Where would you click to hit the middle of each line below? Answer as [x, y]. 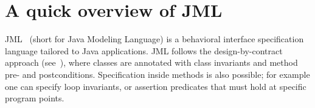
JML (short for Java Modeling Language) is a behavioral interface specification [154, 39]
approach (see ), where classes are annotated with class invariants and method [151, 62]
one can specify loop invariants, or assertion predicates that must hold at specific [156, 86]
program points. [35, 98]
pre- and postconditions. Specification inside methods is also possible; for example [157, 74]
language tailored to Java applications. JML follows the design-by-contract [144, 50]
